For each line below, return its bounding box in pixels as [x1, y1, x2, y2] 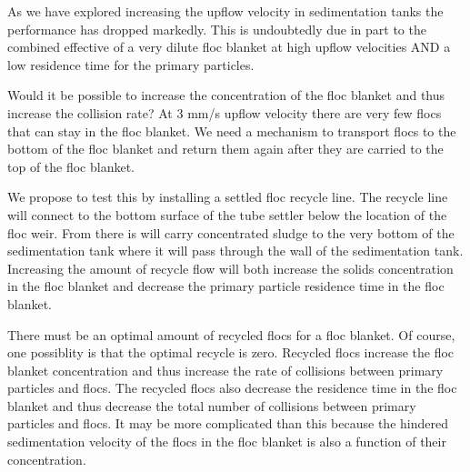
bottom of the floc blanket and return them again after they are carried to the [7, 139, 444, 158]
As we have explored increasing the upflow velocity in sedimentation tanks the [7, 2, 444, 20]
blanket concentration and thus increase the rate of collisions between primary [7, 360, 444, 379]
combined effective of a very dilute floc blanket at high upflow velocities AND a [7, 37, 451, 56]
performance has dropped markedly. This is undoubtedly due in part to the [7, 19, 426, 38]
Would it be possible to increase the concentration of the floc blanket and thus [7, 85, 445, 105]
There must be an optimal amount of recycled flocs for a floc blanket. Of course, [7, 325, 455, 344]
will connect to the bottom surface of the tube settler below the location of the [7, 205, 447, 224]
